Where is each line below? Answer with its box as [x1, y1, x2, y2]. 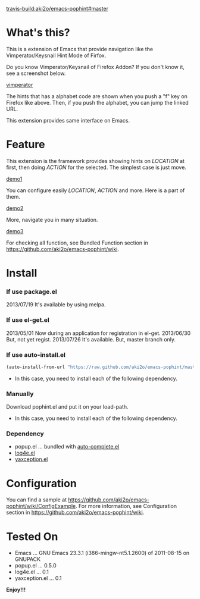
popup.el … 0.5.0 [14, 562, 57, 569]
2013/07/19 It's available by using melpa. [6, 301, 106, 308]
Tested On [6, 529, 58, 543]
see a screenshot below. [6, 70, 66, 77]
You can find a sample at [6, 496, 67, 503]
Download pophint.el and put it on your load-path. [6, 403, 129, 410]
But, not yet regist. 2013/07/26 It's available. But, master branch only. [6, 335, 176, 343]
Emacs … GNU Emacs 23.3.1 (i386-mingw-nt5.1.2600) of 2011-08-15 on [14, 550, 190, 557]
